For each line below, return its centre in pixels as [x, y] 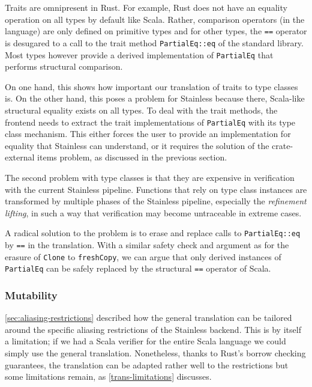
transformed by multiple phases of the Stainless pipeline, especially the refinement [156, 201]
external [20, 157]
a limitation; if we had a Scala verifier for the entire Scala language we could [145, 341]
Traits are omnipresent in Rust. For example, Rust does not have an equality [146, 7]
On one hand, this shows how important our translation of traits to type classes [151, 86]
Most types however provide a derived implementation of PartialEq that [139, 54]
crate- [283, 145]
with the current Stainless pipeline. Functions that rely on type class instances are [156, 189]
